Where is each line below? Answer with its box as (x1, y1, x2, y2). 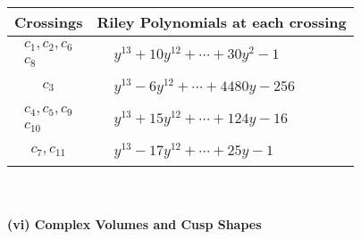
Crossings (14, 12, 83, 32)
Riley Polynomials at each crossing (97, 12, 347, 32)
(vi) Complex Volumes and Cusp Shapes (7, 214, 262, 233)
